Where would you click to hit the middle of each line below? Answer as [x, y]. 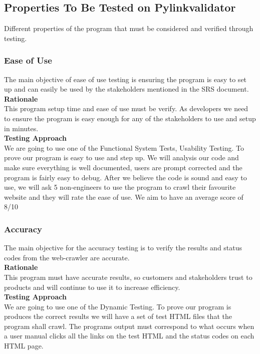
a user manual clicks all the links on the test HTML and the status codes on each [129, 336]
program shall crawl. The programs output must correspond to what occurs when [129, 326]
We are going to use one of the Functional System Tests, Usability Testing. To [124, 147]
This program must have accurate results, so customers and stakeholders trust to [128, 277]
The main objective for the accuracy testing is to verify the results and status [123, 248]
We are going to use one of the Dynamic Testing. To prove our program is [118, 306]
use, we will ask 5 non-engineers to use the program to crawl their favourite [120, 187]
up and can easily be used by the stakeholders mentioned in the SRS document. [126, 89]
